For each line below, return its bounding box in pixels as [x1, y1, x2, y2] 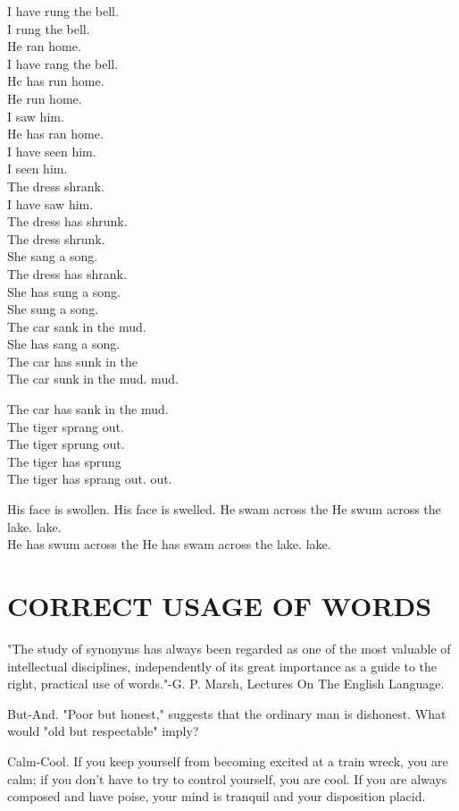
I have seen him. [7, 141, 96, 160]
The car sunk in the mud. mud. [7, 369, 179, 388]
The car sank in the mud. [7, 317, 146, 335]
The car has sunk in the [7, 351, 138, 370]
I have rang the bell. [7, 54, 119, 72]
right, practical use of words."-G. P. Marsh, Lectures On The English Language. [7, 674, 445, 693]
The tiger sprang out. [7, 417, 124, 435]
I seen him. [7, 159, 68, 178]
